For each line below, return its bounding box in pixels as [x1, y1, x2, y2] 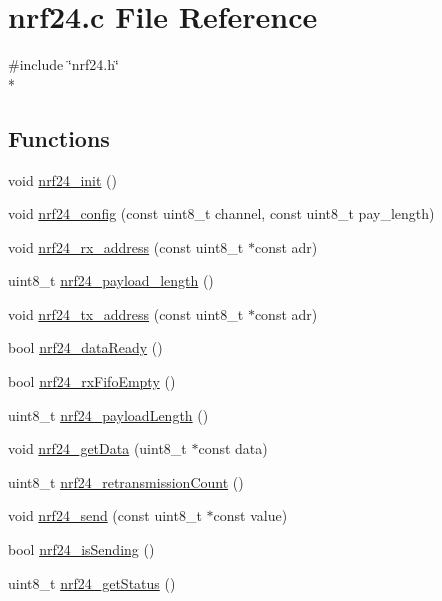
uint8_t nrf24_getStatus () [8, 572, 176, 593]
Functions [8, 122, 110, 153]
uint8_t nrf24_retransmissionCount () [8, 471, 244, 492]
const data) [198, 438, 268, 459]
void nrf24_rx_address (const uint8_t [8, 236, 244, 257]
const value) [213, 505, 288, 526]
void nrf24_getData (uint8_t [8, 438, 187, 459]
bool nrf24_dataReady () [8, 337, 163, 358]
